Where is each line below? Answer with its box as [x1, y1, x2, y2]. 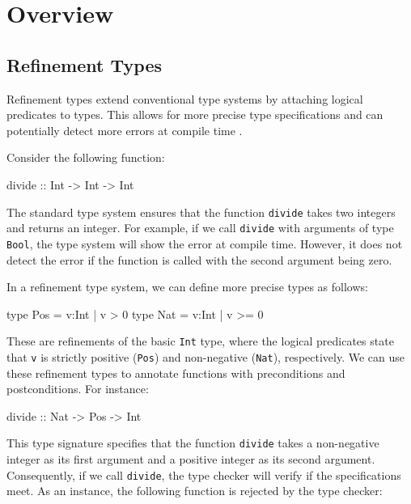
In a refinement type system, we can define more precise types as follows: [6, 278, 368, 295]
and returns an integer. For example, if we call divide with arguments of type [6, 219, 394, 236]
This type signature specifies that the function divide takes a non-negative [6, 434, 379, 451]
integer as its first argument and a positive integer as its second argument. [6, 451, 375, 468]
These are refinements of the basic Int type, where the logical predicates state [6, 332, 394, 349]
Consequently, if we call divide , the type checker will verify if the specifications [6, 466, 401, 483]
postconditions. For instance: [6, 380, 149, 397]
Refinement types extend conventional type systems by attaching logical [6, 90, 363, 107]
